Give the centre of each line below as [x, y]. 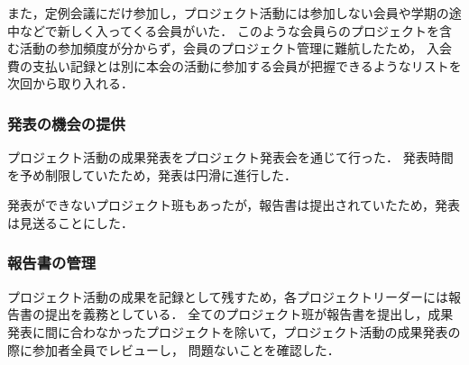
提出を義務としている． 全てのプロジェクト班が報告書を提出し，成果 [249, 314]
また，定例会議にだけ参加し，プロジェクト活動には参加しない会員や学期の [228, 13]
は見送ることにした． [70, 222]
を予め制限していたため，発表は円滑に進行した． [152, 174]
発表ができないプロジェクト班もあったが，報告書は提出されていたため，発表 [234, 205]
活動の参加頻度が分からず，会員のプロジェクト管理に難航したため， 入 [229, 48]
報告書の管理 [52, 263]
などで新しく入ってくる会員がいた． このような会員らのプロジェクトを [229, 30]
